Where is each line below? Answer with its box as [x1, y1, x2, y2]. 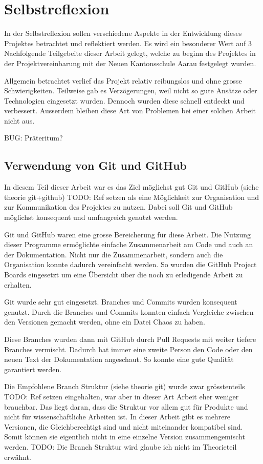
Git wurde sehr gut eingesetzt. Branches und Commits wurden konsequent [4, 296, 237, 307]
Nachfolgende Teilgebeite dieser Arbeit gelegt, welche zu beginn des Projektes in [4, 48, 256, 58]
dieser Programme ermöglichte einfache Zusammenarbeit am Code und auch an [4, 239, 253, 250]
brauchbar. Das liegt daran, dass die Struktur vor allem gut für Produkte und [4, 401, 248, 412]
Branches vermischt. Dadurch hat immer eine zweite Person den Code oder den [4, 344, 253, 354]
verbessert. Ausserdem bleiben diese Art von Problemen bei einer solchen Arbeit [4, 105, 256, 116]
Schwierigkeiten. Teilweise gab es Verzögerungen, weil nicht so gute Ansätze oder [4, 85, 257, 96]
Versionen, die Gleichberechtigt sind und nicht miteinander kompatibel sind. [4, 421, 243, 432]
